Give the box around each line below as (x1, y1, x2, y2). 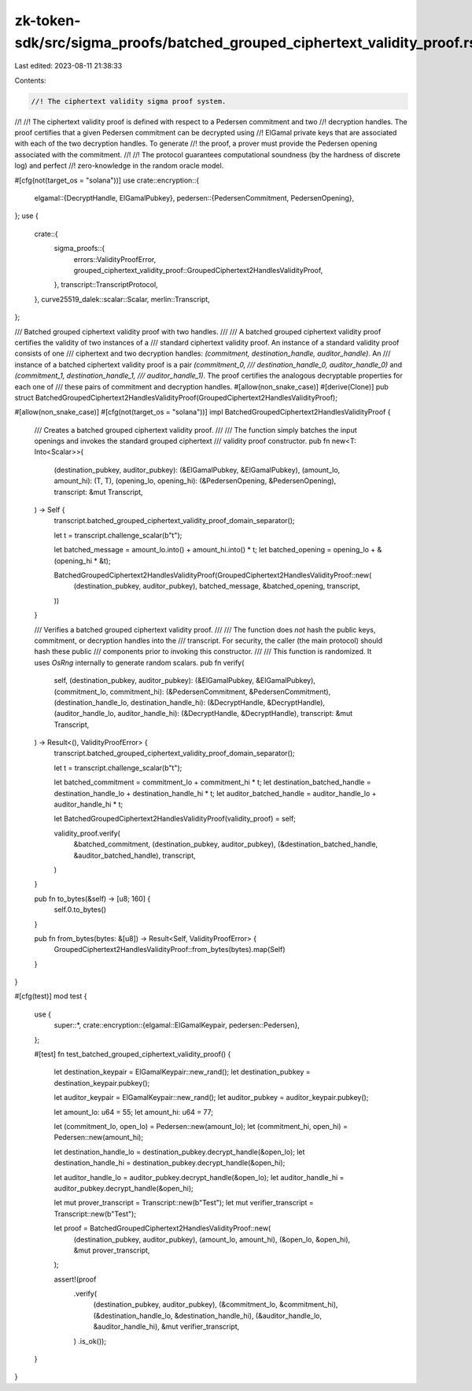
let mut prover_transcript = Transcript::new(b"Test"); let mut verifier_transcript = (53, 1198, 314, 1208)
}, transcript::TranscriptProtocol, (53, 280, 158, 290)
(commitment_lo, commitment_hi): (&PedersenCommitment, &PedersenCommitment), (53, 687, 331, 696)
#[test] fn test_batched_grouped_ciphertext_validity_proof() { (34, 1050, 231, 1059)
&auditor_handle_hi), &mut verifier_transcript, (93, 1322, 240, 1331)
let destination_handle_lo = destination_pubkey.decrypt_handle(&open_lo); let (53, 1147, 305, 1157)
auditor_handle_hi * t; (53, 799, 124, 810)
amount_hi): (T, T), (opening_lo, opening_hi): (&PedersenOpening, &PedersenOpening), (53, 476, 337, 485)
